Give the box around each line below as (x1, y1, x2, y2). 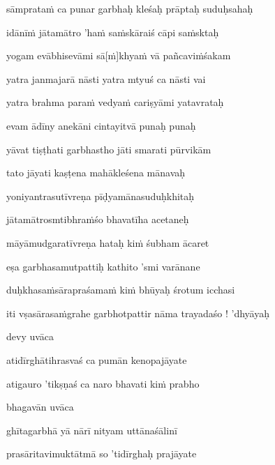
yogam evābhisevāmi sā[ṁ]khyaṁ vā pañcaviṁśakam (6, 48, 231, 63)
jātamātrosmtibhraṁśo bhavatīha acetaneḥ (6, 212, 189, 227)
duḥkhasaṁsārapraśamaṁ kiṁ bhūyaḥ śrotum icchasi (6, 282, 235, 297)
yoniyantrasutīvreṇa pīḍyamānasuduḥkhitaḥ (6, 188, 195, 203)
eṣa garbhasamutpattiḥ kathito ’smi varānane (6, 259, 200, 273)
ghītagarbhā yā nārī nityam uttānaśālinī (6, 422, 177, 437)
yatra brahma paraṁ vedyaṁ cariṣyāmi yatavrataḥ (6, 95, 224, 109)
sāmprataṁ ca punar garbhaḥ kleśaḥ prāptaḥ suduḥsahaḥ (6, 1, 253, 15)
